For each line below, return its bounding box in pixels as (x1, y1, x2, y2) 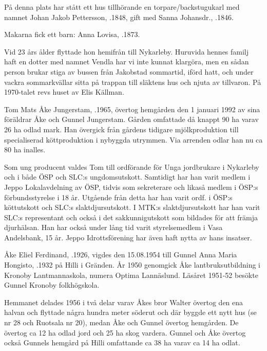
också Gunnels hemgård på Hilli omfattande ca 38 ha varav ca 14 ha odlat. (4, 337, 240, 348)
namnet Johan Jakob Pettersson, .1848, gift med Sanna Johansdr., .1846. (4, 11, 234, 22)
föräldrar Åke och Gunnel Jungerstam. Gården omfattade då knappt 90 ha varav (4, 114, 259, 125)
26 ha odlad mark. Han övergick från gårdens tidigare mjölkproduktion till (4, 124, 239, 134)
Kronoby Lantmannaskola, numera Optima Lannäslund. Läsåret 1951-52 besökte (4, 269, 258, 280)
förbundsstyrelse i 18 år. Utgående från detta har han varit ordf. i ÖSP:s (4, 191, 233, 202)
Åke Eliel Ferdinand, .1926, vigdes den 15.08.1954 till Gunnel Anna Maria (4, 249, 237, 260)
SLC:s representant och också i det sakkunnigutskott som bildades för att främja (4, 212, 258, 222)
